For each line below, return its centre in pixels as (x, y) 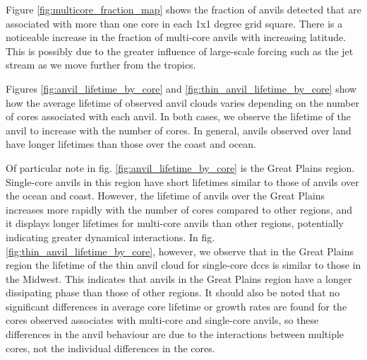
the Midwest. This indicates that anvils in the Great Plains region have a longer (179, 278)
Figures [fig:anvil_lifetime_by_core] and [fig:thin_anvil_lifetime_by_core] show (181, 88)
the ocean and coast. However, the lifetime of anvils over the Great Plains (166, 196)
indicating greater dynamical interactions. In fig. (110, 237)
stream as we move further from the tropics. (101, 65)
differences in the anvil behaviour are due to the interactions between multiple (175, 334)
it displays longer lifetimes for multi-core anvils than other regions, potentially (175, 223)
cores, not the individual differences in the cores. (110, 348)
